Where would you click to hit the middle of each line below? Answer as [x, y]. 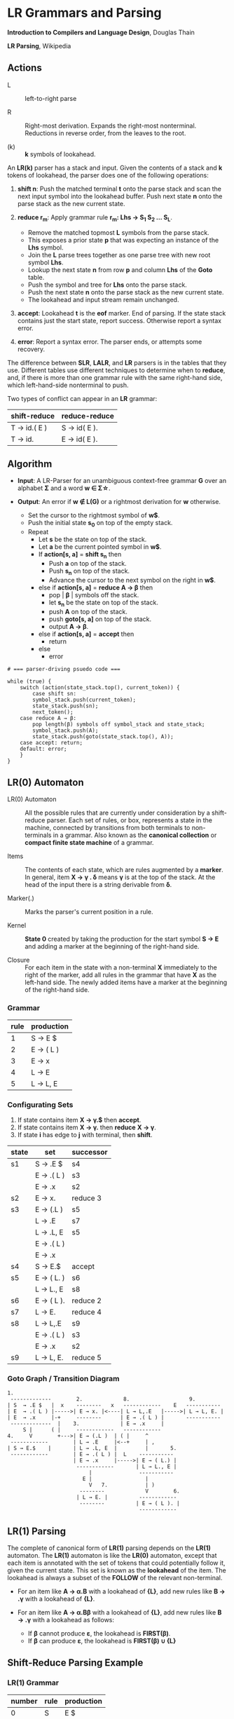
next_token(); [53, 712]
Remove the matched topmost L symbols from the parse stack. [118, 232]
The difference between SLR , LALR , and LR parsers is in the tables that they [117, 362]
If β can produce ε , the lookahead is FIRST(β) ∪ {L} [102, 1641]
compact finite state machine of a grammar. [89, 843]
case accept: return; [51, 742]
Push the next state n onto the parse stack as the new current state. [126, 292]
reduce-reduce [88, 416]
